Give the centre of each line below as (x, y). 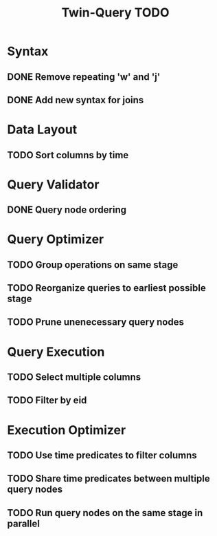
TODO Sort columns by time (68, 155)
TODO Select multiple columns (74, 377)
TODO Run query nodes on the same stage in (105, 513)
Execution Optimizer (67, 430)
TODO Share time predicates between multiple (109, 479)
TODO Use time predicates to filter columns (102, 455)
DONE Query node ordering (67, 210)
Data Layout (42, 130)
